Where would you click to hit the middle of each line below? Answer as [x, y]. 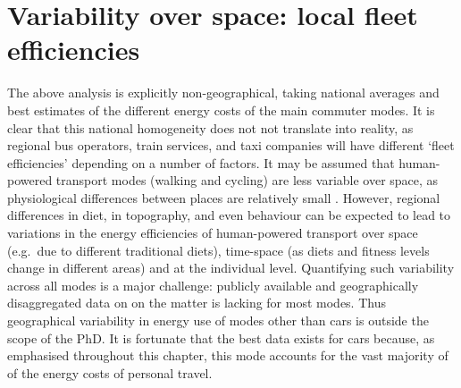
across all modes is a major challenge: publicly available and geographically [213, 285]
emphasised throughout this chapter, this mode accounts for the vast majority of [228, 355]
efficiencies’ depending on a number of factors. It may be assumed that [201, 162]
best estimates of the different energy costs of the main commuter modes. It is [221, 110]
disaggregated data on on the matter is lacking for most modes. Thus [197, 303]
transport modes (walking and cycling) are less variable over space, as [247, 180]
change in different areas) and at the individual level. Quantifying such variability [231, 268]
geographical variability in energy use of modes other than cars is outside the [218, 321]
